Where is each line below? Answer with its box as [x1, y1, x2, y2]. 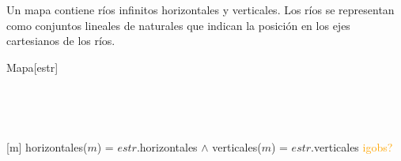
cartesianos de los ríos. [6, 32, 115, 49]
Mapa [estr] [6, 58, 59, 75]
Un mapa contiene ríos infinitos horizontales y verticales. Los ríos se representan [6, 2, 395, 17]
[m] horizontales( [6, 138, 88, 155]
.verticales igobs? [311, 138, 393, 155]
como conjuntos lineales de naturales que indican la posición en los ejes [6, 17, 350, 33]
